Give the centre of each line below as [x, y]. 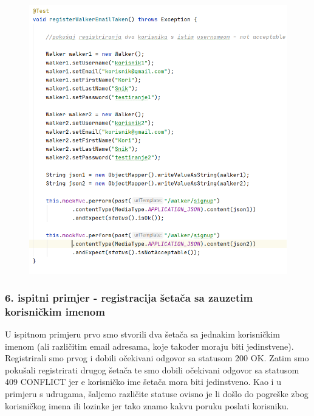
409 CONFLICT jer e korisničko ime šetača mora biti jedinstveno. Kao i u [143, 382]
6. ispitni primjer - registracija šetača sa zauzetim [129, 297]
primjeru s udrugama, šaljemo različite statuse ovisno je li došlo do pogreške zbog [157, 394]
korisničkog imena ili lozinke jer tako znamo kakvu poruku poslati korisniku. [147, 405]
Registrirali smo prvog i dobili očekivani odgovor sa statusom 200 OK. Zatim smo [157, 358]
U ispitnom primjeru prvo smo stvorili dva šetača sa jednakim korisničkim [142, 334]
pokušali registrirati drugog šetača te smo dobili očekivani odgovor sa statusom [152, 369]
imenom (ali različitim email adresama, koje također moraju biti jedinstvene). [149, 346]
